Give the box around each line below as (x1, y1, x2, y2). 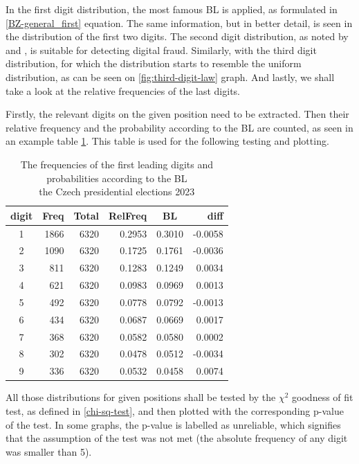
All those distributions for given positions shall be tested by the (6, 390, 276, 404)
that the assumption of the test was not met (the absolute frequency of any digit (6, 431, 348, 445)
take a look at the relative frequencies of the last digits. (6, 83, 241, 98)
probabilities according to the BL (46, 170, 187, 185)
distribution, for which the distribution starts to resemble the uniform (6, 56, 302, 71)
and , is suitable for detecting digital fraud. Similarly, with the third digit (6, 42, 317, 57)
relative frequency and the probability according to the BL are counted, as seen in (6, 120, 353, 134)
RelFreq (108, 208, 147, 222)
